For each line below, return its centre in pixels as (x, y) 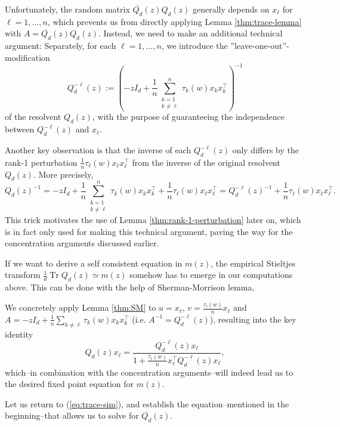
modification (27, 57)
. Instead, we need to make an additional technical (190, 33)
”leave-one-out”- (260, 46)
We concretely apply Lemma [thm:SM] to (81, 307)
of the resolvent (33, 117)
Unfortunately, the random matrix (67, 9)
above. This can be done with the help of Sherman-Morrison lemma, (130, 287)
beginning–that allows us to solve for (72, 415)
